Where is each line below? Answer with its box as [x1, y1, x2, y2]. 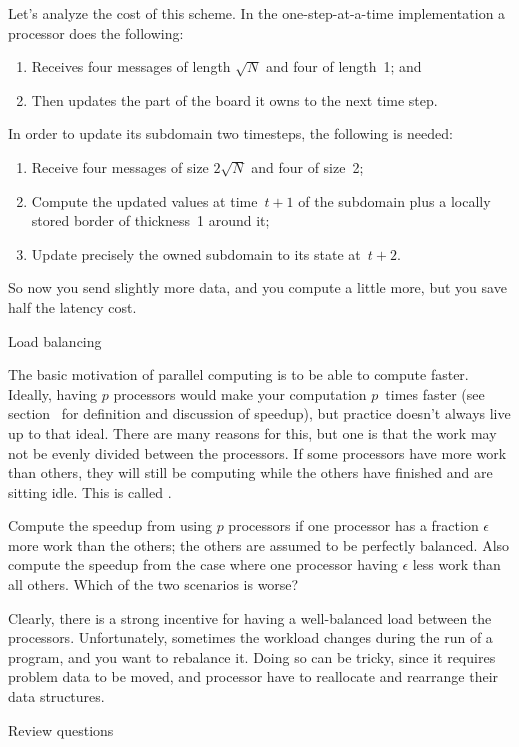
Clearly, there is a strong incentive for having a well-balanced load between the [8, 607, 492, 628]
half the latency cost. [8, 296, 137, 317]
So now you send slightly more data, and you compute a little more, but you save [8, 277, 507, 298]
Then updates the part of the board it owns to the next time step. [31, 89, 438, 110]
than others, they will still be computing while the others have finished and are [8, 462, 493, 483]
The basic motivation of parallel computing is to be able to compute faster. [8, 364, 469, 385]
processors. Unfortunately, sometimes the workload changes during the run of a [8, 627, 493, 648]
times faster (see [385, 383, 485, 404]
